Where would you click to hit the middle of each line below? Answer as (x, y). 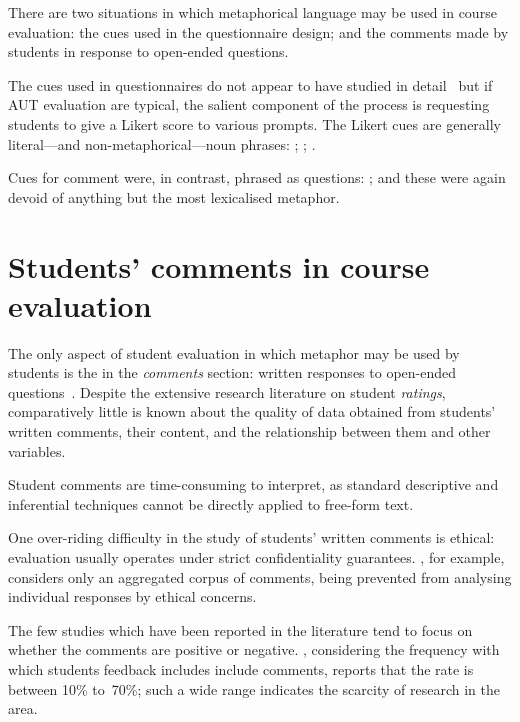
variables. (37, 450)
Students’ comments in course (219, 265)
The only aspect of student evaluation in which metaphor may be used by (234, 352)
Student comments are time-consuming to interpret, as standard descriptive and (253, 484)
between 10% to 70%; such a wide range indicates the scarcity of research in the (254, 688)
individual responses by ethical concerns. (132, 596)
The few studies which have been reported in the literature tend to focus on (240, 629)
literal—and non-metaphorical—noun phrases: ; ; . (162, 143)
